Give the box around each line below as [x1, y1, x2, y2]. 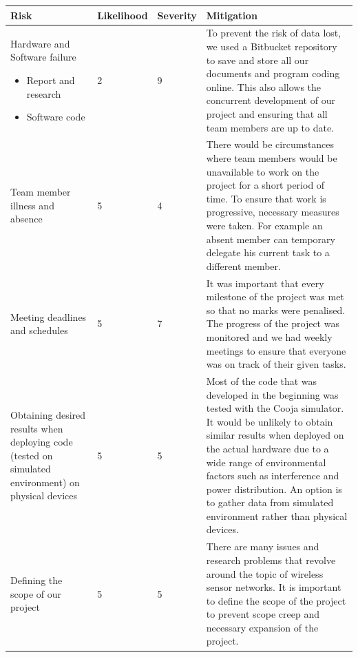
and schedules [10, 323, 68, 337]
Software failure [10, 50, 76, 64]
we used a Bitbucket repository [206, 39, 337, 53]
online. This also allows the [206, 79, 322, 94]
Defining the [10, 573, 63, 587]
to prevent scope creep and [206, 607, 319, 621]
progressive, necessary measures [206, 205, 339, 219]
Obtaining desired [10, 407, 86, 421]
